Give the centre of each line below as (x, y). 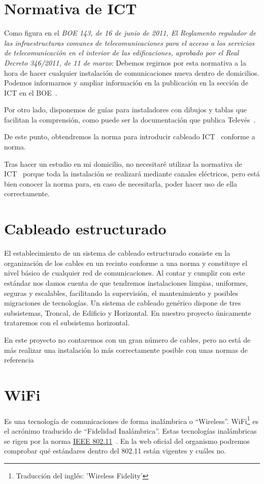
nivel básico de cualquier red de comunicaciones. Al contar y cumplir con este (125, 273)
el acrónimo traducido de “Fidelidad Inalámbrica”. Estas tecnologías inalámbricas (130, 431)
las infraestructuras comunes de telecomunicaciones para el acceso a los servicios (129, 42)
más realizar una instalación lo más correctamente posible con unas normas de (126, 350)
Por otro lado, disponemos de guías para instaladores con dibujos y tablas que (126, 110)
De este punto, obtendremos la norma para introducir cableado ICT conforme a (130, 137)
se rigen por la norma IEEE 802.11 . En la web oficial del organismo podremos (127, 441)
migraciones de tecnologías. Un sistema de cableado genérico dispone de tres (123, 303)
